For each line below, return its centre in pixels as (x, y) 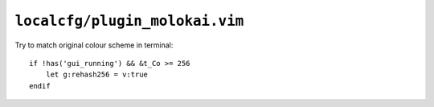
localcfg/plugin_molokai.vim (129, 21)
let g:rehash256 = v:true (97, 75)
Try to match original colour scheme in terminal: (94, 45)
